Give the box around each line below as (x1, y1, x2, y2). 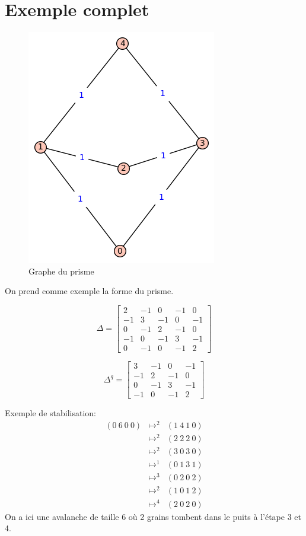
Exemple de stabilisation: (5, 407, 96, 419)
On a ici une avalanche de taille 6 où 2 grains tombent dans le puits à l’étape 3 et (5, 510, 301, 522)
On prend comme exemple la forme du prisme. (5, 285, 174, 297)
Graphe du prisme (28, 264, 94, 277)
